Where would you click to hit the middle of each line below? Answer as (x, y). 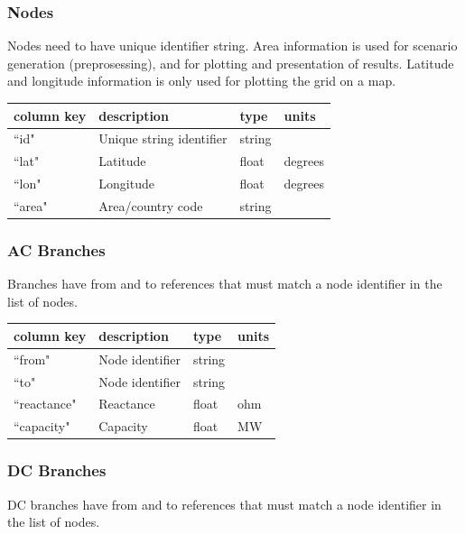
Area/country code (151, 205)
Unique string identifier (163, 138)
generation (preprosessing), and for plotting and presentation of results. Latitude (231, 63)
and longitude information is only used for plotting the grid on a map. (202, 81)
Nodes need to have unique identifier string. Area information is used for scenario (232, 46)
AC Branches (56, 249)
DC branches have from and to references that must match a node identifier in (224, 504)
